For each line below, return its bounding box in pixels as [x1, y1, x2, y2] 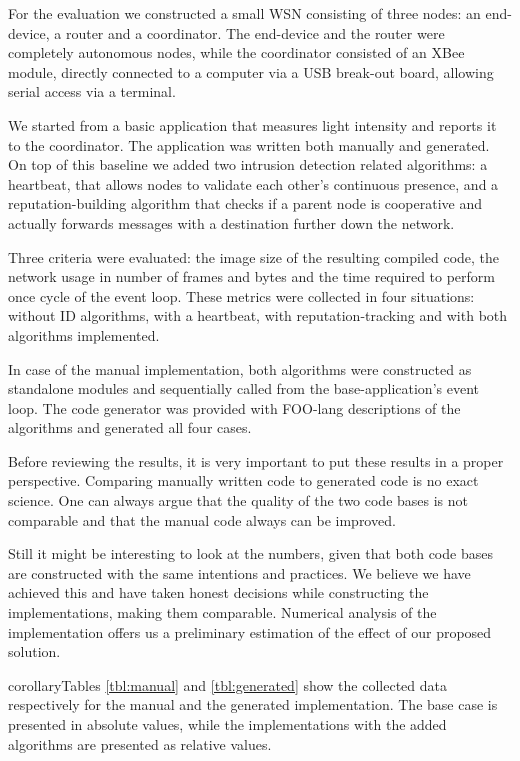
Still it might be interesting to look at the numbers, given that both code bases [8, 543, 493, 564]
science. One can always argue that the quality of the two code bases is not [8, 490, 469, 511]
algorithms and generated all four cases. [8, 417, 252, 438]
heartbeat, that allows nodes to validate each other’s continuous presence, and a [8, 173, 499, 194]
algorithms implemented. [8, 324, 160, 345]
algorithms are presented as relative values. [8, 733, 272, 754]
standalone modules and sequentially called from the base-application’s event [8, 378, 479, 399]
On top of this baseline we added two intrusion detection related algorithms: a [8, 154, 488, 175]
